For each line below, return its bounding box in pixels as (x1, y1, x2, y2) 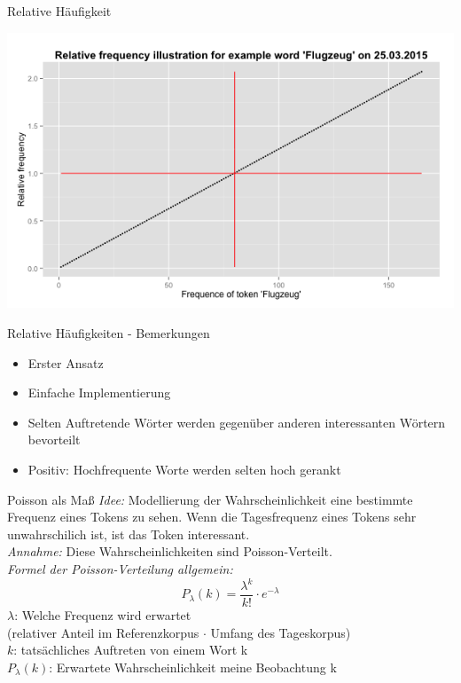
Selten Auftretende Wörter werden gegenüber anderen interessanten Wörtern (27, 412, 446, 431)
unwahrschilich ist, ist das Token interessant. (7, 524, 250, 543)
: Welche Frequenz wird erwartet (14, 606, 191, 624)
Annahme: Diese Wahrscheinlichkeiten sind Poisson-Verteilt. (7, 542, 332, 561)
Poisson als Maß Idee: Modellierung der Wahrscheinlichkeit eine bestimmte (7, 490, 413, 508)
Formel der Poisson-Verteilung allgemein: (7, 559, 233, 577)
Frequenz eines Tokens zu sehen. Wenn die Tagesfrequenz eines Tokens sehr (7, 507, 417, 526)
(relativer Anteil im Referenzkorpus (7, 623, 199, 641)
